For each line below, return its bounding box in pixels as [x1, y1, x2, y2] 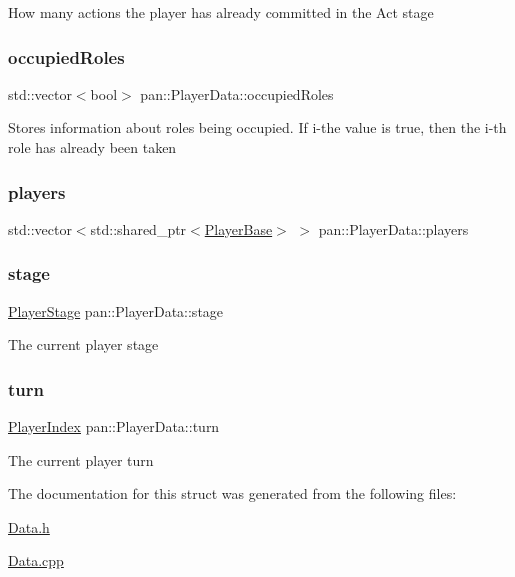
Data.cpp [8, 550, 64, 571]
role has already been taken [8, 137, 177, 157]
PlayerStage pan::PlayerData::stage [8, 300, 224, 321]
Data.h [8, 516, 50, 537]
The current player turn [8, 449, 154, 470]
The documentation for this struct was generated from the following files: [8, 483, 457, 504]
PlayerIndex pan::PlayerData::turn [8, 416, 220, 437]
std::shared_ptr [90, 218, 187, 239]
